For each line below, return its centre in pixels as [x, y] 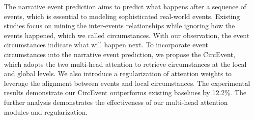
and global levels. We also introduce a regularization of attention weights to [118, 73]
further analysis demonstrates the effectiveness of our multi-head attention [116, 102]
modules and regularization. [46, 111]
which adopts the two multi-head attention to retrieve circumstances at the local [125, 64]
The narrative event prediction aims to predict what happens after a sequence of [125, 6]
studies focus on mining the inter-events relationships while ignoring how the [119, 26]
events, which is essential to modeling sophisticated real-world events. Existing [122, 16]
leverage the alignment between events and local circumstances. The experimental [127, 83]
